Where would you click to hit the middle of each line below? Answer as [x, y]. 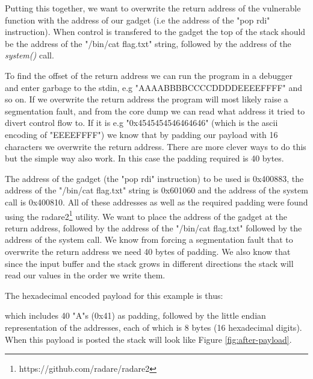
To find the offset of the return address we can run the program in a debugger [149, 75]
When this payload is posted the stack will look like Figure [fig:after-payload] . [148, 339]
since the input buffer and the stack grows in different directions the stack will [149, 263]
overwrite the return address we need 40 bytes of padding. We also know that [148, 251]
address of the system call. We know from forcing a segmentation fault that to [149, 240]
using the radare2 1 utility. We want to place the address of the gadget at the [146, 215]
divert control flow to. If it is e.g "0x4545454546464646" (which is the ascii [141, 123]
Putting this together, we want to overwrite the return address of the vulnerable [153, 8]
